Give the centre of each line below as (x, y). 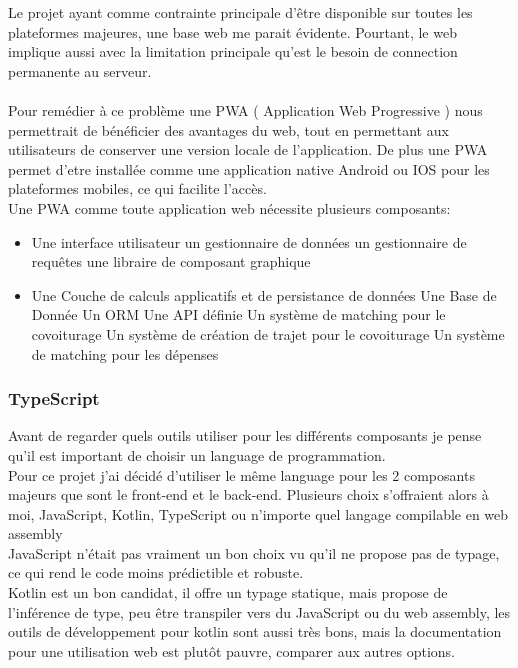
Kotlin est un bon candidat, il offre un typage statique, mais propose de (228, 592)
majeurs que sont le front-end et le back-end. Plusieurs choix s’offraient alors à (248, 494)
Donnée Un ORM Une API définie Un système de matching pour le (238, 314)
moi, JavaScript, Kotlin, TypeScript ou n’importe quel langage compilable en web (258, 513)
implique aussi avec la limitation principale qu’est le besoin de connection (233, 51)
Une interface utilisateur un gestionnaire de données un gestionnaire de (249, 241)
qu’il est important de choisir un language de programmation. (197, 454)
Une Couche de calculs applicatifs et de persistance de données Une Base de (264, 294)
